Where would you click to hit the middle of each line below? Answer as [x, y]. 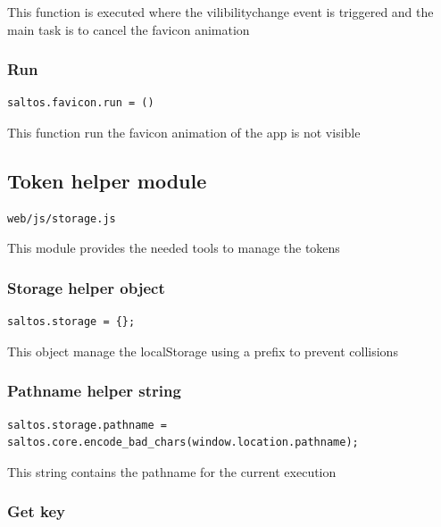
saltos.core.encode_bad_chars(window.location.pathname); [183, 443]
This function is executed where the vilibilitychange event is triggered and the [220, 12]
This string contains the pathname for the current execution [172, 471]
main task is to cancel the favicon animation [129, 29]
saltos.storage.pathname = [87, 425]
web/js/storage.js [62, 218]
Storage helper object [86, 287]
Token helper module [107, 180]
